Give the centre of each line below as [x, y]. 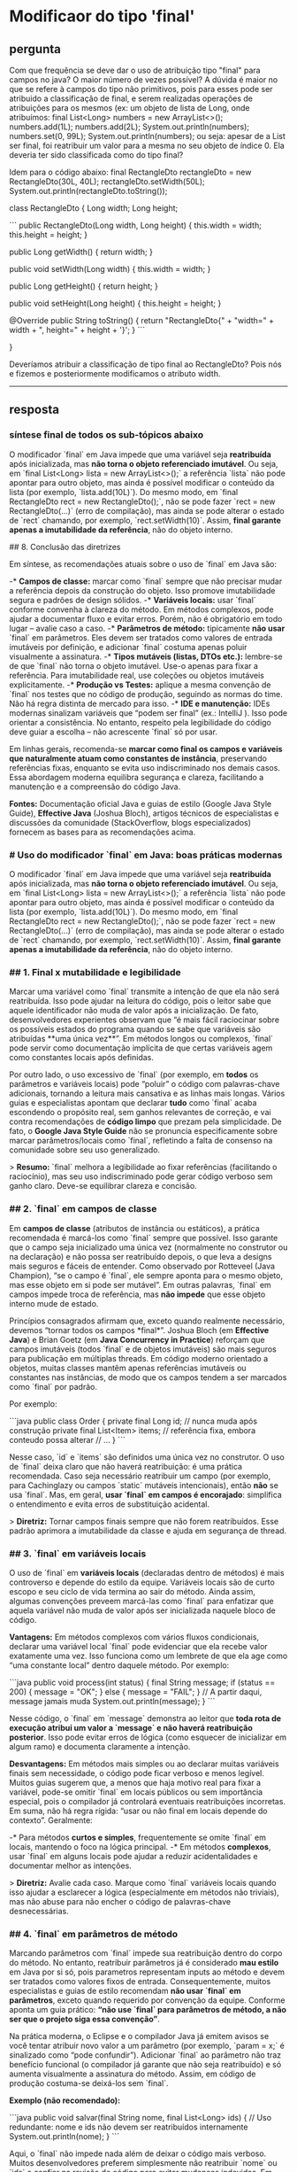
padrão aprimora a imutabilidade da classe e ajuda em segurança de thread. [148, 1531]
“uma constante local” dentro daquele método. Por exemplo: [119, 1665]
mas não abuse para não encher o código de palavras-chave [120, 1901]
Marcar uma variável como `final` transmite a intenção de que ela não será [145, 992]
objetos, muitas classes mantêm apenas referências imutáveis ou [128, 1368]
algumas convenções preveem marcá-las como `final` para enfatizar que [141, 1601]
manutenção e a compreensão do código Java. [95, 787]
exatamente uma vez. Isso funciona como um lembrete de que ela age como [148, 1656]
